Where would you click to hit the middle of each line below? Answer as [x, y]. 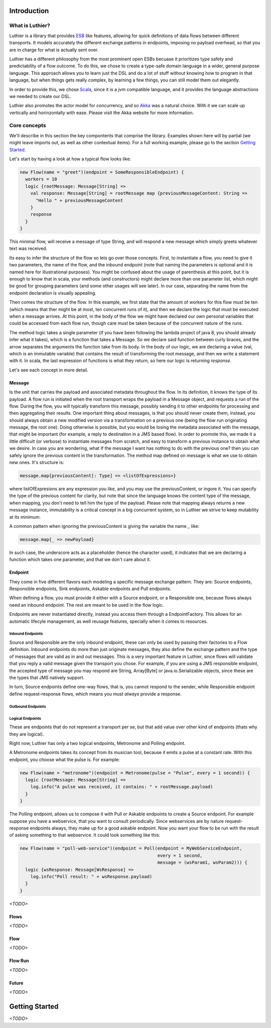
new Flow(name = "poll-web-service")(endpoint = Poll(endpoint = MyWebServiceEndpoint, [131, 849]
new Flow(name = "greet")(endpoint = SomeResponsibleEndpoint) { [102, 172]
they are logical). [27, 734]
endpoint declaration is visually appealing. [53, 293]
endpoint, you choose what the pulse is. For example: [64, 760]
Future [16, 983]
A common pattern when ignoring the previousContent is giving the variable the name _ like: [104, 526]
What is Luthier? [30, 26]
